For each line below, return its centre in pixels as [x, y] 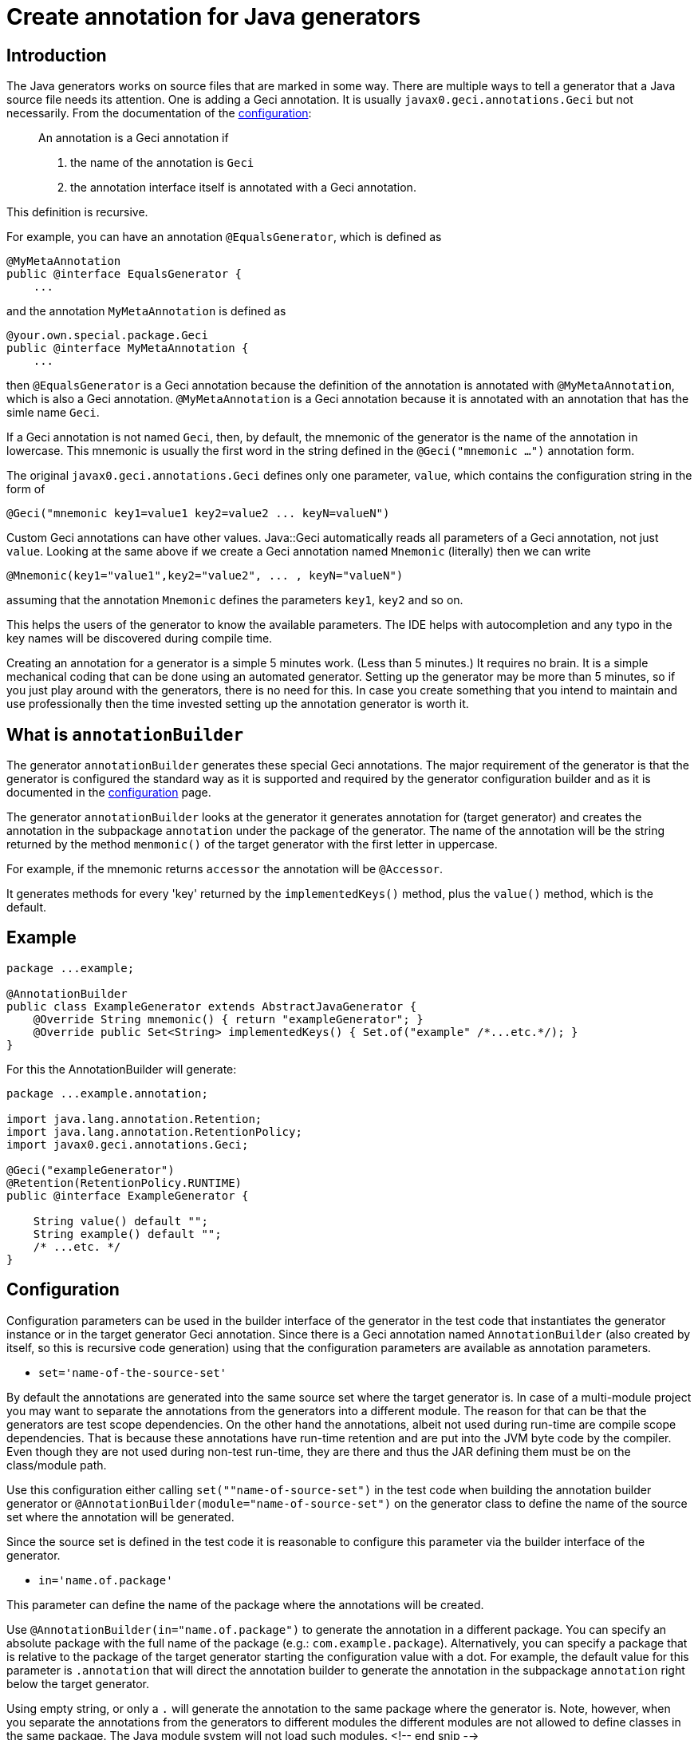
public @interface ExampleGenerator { [128, 1195]
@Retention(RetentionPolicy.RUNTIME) [124, 1182]
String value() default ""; [120, 1221]
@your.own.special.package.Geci [107, 336]
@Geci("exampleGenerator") [91, 1170]
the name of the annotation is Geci [162, 163]
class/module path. [57, 1465]
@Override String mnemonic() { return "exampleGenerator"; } [228, 1019]
